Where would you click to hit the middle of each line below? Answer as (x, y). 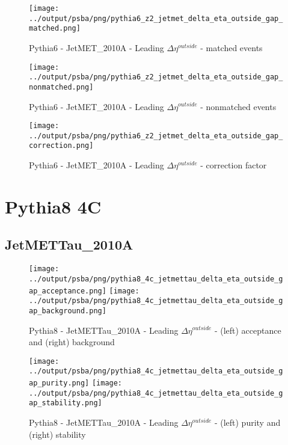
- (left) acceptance (248, 330)
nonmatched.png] (61, 87)
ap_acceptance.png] (68, 291)
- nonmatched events (238, 106)
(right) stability (57, 434)
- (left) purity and (247, 422)
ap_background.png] (68, 311)
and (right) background (72, 342)
